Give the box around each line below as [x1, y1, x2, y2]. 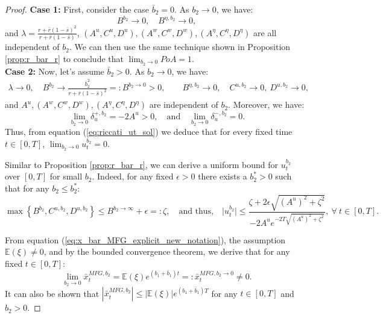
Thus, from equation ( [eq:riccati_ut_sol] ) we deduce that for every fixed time [5, 125, 293, 138]
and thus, [179, 207, 214, 216]
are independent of [149, 98, 218, 111]
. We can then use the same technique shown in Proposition [69, 40, 291, 53]
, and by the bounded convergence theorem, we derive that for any [43, 245, 290, 258]
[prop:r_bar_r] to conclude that [5, 52, 124, 64]
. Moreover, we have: [228, 98, 305, 111]
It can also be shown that [5, 287, 100, 299]
